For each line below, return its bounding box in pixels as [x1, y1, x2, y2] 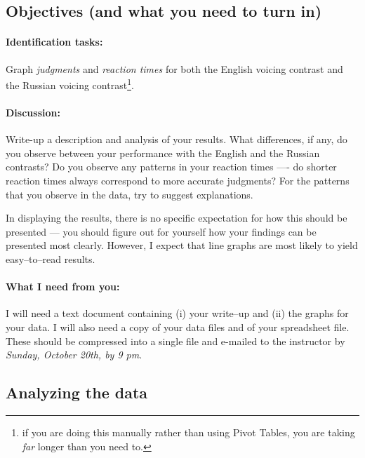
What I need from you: [6, 279, 120, 294]
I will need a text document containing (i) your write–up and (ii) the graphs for [6, 306, 349, 321]
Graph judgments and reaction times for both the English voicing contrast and [6, 61, 343, 76]
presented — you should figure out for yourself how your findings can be [6, 224, 317, 238]
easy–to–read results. [6, 251, 95, 266]
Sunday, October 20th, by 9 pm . [6, 347, 142, 362]
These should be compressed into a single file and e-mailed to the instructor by [6, 333, 345, 348]
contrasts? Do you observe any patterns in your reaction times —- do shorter [6, 159, 337, 174]
